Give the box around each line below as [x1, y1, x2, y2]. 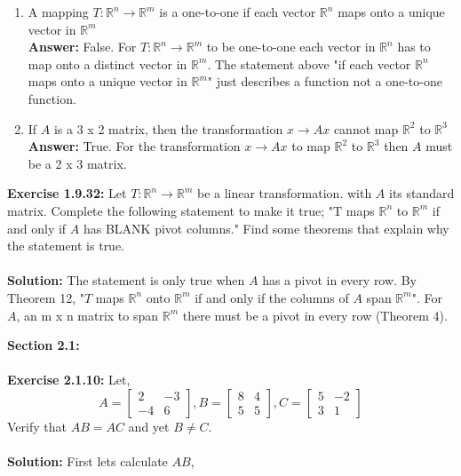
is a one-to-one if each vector [159, 3, 316, 20]
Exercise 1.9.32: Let [7, 184, 127, 202]
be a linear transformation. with [196, 184, 372, 202]
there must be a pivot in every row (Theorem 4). [182, 305, 448, 324]
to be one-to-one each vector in [206, 37, 376, 56]
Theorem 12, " [7, 288, 84, 306]
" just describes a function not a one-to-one [207, 72, 442, 91]
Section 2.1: [7, 336, 80, 354]
